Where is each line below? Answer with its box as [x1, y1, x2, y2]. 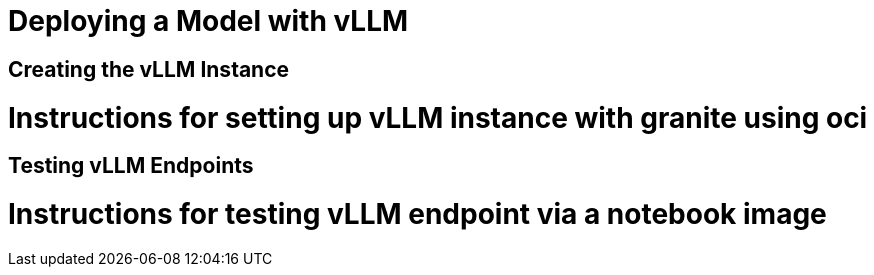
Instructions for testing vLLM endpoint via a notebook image [8, 197, 827, 231]
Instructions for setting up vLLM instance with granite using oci [8, 100, 868, 135]
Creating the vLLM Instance [8, 56, 290, 82]
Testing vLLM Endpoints [8, 153, 254, 179]
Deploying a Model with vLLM [8, 4, 409, 38]
